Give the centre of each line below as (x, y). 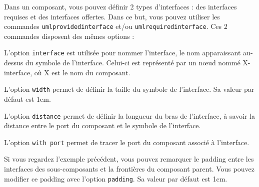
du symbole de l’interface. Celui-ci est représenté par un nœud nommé (133, 63)
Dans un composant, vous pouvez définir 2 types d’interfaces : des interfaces (120, 6)
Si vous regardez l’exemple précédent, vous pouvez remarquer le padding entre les (129, 159)
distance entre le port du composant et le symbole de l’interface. (102, 125)
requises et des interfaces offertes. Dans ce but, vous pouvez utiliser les (112, 16)
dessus (14, 63)
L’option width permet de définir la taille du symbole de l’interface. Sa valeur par (129, 89)
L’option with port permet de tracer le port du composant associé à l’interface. (127, 142)
